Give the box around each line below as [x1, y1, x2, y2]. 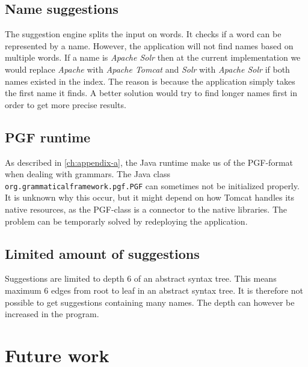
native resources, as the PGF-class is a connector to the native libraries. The [5, 203, 287, 215]
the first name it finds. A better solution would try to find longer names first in [5, 86, 297, 99]
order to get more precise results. [5, 98, 126, 111]
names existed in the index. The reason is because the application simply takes [5, 74, 295, 87]
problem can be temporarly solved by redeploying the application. [5, 214, 248, 227]
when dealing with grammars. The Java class [5, 168, 171, 180]
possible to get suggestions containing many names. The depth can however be [5, 296, 295, 308]
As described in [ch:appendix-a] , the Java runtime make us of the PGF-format [5, 156, 293, 168]
